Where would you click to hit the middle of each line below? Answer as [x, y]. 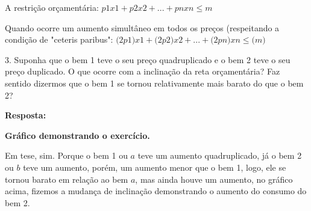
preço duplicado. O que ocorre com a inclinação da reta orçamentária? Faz [143, 71]
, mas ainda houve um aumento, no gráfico [214, 179]
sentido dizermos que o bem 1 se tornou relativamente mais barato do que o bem [154, 83]
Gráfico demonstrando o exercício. [77, 135]
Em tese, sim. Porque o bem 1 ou [66, 155]
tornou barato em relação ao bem [67, 179]
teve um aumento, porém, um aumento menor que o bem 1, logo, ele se [155, 167]
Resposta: [26, 115]
